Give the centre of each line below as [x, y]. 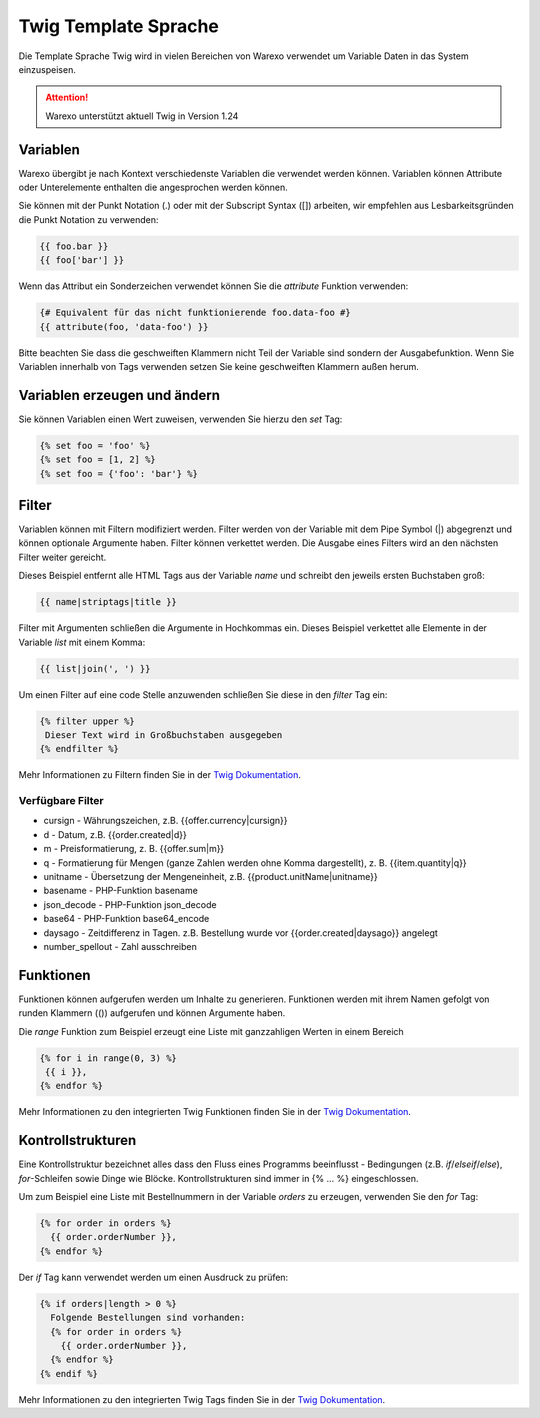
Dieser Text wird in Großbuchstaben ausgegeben [164, 734]
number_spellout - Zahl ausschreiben [120, 946]
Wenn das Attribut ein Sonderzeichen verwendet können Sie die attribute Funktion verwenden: [213, 286]
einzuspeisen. [47, 69]
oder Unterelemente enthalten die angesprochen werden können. [153, 187]
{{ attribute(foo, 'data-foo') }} [124, 326]
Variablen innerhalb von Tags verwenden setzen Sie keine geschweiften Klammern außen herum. [219, 366]
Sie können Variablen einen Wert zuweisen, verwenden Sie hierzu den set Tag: [180, 419]
